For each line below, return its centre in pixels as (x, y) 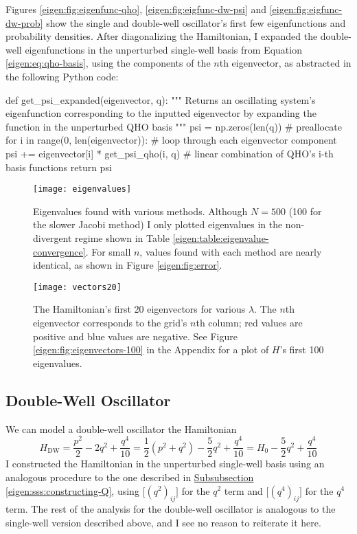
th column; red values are (249, 322)
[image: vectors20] (77, 287)
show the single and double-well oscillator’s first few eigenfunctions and (196, 22)
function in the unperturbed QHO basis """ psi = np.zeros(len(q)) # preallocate (174, 126)
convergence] (59, 251)
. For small (108, 251)
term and (243, 490)
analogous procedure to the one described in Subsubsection (130, 477)
